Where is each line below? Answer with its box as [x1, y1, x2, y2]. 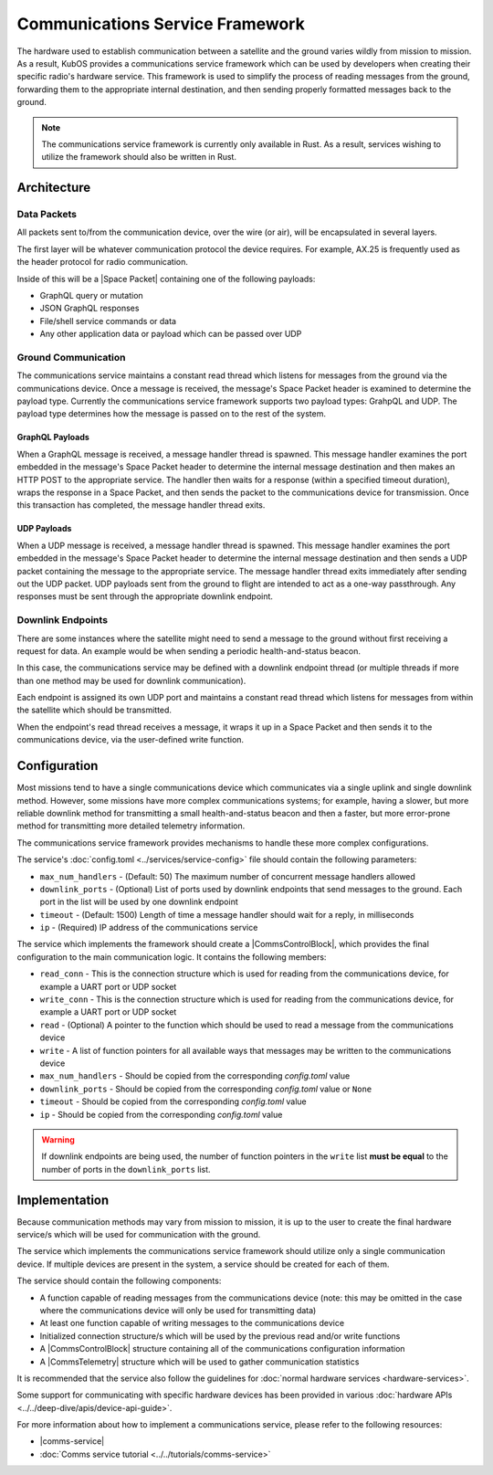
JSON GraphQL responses [39, 302, 140, 314]
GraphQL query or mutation [39, 290, 143, 300]
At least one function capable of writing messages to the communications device [39, 1318, 345, 1329]
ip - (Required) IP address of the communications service [39, 922, 258, 933]
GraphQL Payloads [16, 432, 90, 443]
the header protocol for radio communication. [16, 257, 189, 268]
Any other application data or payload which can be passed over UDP [39, 329, 302, 340]
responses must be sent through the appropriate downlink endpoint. [16, 591, 274, 602]
